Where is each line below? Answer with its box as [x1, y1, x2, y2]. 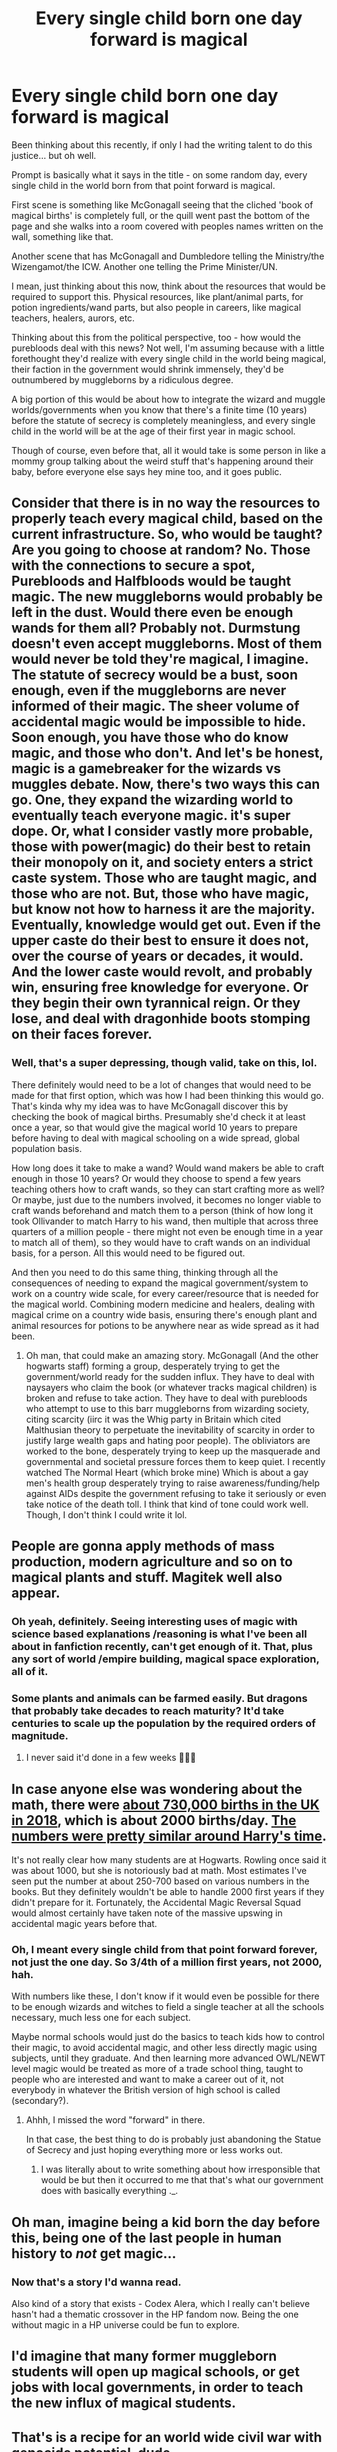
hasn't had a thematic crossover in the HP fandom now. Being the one [11, 2308, 299, 2321]
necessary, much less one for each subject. [11, 2012, 191, 2024]
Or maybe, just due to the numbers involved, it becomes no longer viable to [11, 1193, 322, 1206]
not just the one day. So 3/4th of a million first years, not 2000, [11, 1955, 323, 1969]
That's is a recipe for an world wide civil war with [11, 2428, 323, 2446]
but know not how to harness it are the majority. [11, 901, 316, 918]
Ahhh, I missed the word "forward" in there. [25, 2114, 206, 2126]
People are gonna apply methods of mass [11, 1538, 276, 1555]
